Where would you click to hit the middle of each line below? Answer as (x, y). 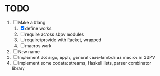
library (18, 68)
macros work (38, 46)
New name (29, 51)
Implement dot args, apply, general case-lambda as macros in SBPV (86, 57)
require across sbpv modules (55, 34)
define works (38, 28)
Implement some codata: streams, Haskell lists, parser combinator (84, 63)
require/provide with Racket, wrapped (63, 40)
